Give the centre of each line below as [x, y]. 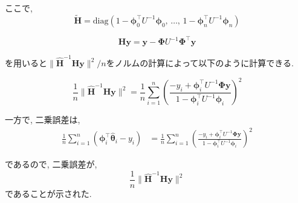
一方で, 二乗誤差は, [43, 120]
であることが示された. [48, 193]
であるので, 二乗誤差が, [51, 164]
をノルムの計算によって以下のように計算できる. [200, 63]
